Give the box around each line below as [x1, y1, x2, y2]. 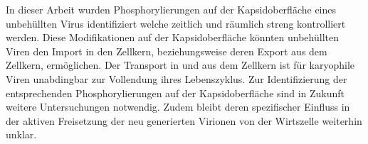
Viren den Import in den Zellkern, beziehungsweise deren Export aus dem [6, 43, 327, 58]
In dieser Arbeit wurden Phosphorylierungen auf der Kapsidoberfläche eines [6, 2, 337, 16]
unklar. [6, 127, 37, 142]
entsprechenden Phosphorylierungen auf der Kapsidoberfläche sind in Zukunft [6, 85, 345, 100]
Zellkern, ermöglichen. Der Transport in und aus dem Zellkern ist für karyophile [6, 57, 354, 72]
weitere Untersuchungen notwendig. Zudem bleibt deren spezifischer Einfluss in [6, 99, 350, 114]
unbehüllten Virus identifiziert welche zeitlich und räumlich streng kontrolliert [6, 16, 346, 31]
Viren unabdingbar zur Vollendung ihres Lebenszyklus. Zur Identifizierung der [6, 71, 347, 86]
